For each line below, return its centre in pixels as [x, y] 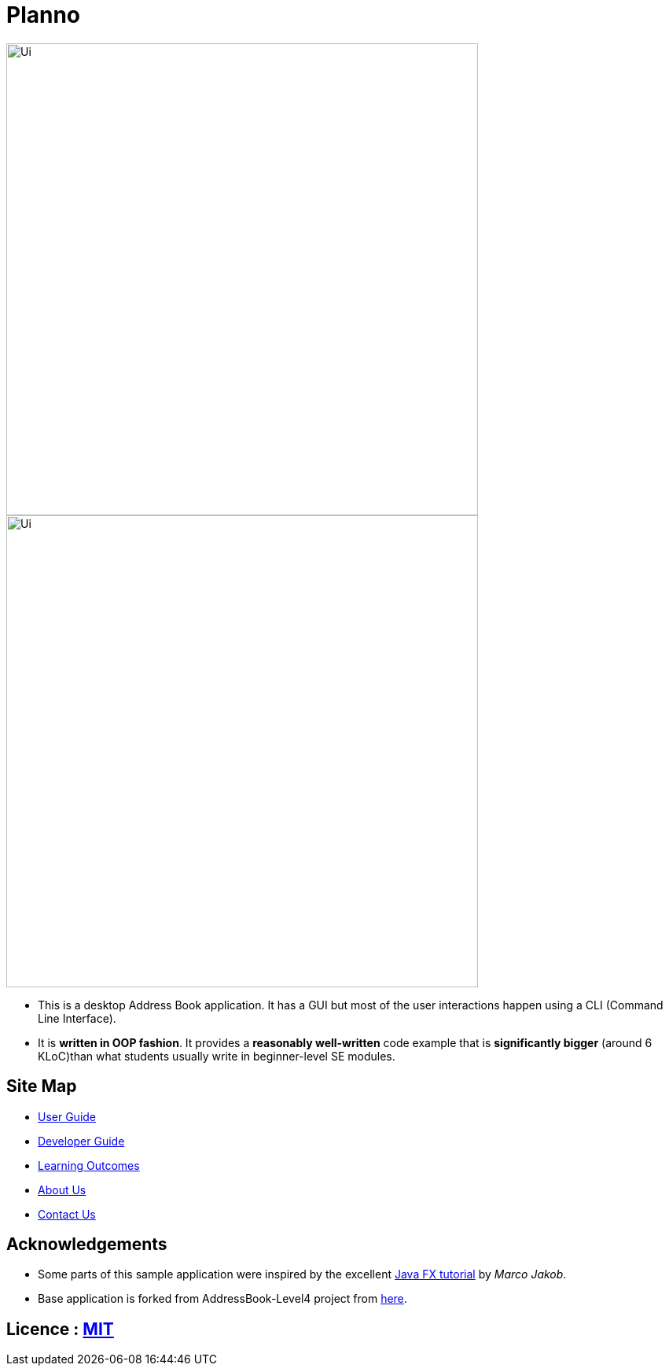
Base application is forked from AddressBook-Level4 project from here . [222, 1299]
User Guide [67, 1116]
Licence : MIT [60, 1329]
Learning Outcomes [89, 1165]
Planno [44, 15]
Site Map [42, 1086]
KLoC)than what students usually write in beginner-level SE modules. [217, 1056]
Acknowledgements [87, 1245]
